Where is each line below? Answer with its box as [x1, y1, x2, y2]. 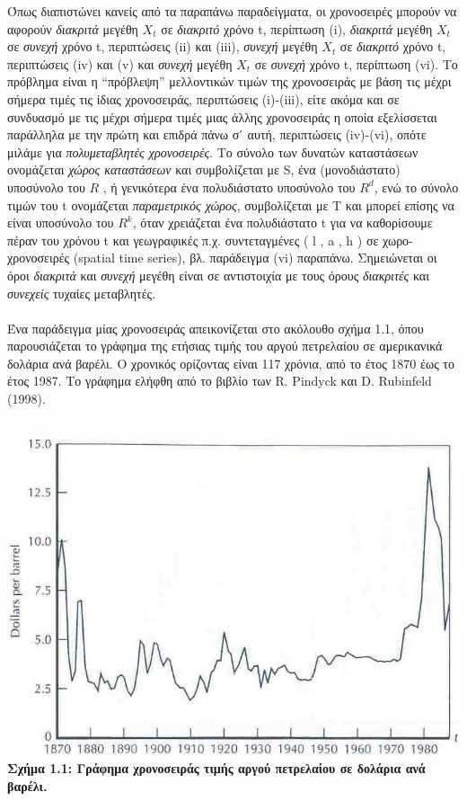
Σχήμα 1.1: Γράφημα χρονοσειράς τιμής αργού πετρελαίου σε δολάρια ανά [7, 759, 426, 778]
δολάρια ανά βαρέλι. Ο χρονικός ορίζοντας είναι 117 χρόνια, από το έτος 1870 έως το [7, 353, 454, 372]
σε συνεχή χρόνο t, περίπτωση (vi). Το [254, 54, 458, 73]
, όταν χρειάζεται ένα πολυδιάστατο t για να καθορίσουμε [132, 213, 433, 232]
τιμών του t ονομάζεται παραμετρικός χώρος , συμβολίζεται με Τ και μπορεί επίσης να [7, 195, 454, 214]
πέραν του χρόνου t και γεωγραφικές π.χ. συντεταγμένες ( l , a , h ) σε [7, 230, 379, 249]
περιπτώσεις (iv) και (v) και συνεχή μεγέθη [7, 54, 233, 73]
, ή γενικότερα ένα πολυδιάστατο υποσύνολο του [102, 177, 356, 196]
